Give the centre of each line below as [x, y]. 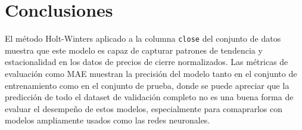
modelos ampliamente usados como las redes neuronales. [108, 120]
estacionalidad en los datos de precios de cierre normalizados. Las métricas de [147, 62]
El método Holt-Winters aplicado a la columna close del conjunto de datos [143, 38]
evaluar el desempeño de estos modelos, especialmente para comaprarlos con [144, 108]
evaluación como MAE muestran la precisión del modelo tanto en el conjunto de [151, 73]
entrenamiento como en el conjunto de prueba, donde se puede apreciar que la [147, 85]
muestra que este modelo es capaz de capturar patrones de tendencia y [134, 50]
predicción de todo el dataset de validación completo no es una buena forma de [149, 97]
